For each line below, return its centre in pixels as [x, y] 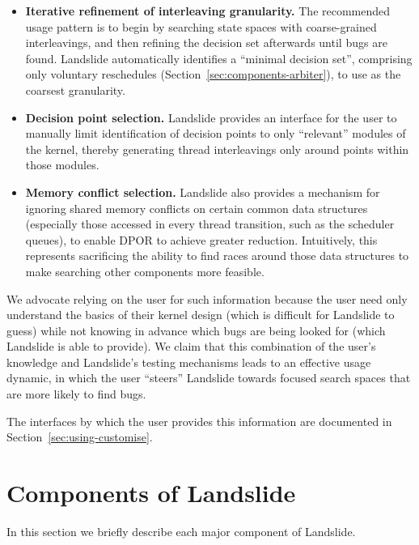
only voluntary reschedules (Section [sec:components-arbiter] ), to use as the [213, 74]
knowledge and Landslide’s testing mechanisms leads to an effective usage [189, 362]
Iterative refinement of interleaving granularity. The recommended [208, 11]
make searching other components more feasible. [145, 271]
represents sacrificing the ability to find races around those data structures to [217, 255]
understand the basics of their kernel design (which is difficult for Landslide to [201, 315]
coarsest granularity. [75, 89]
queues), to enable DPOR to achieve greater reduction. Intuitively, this [201, 239]
